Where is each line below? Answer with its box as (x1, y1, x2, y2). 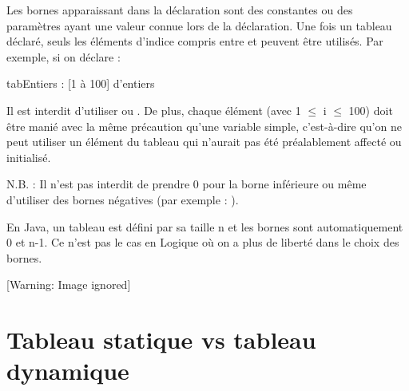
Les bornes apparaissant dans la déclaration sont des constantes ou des (6, 2, 353, 18)
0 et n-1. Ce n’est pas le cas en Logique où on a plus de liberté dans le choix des (6, 234, 399, 251)
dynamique (6, 354, 129, 387)
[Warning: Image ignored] (6, 276, 131, 293)
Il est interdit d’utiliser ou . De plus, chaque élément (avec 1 (6, 101, 301, 118)
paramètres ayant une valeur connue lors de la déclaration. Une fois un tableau (6, 17, 392, 34)
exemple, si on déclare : (6, 48, 121, 65)
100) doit (348, 101, 393, 118)
